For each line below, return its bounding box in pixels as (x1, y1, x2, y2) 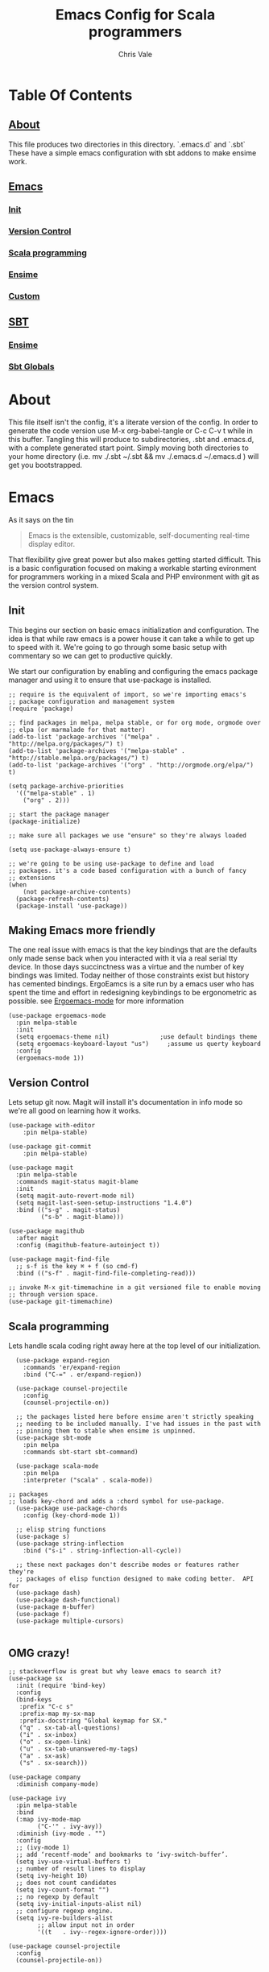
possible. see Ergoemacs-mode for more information (8, 996, 184, 1006)
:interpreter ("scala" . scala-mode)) (23, 1476, 153, 1485)
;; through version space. (8, 1291, 99, 1299)
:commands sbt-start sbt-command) (23, 1448, 139, 1457)
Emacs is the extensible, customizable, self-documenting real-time (27, 530, 250, 540)
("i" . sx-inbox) (19, 1730, 78, 1738)
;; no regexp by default (15, 1892, 99, 1901)
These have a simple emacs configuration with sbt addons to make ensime (8, 147, 257, 158)
